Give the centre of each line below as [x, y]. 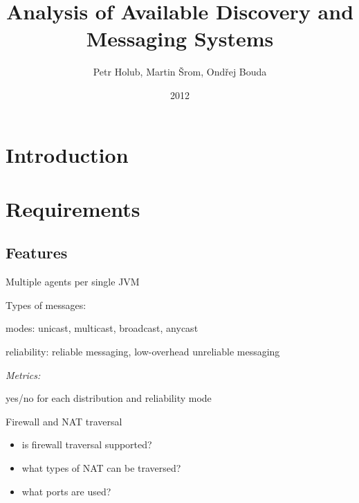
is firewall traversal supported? [87, 444]
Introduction [67, 154]
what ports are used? [66, 491]
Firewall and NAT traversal [64, 421]
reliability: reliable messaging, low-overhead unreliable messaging [143, 352]
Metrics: [23, 374]
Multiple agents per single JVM [73, 282]
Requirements [73, 208]
